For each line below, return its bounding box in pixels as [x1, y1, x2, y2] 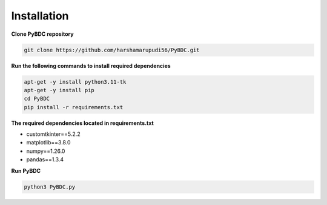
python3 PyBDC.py [24, 183, 76, 190]
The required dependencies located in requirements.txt [11, 119, 154, 127]
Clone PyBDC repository [11, 30, 74, 38]
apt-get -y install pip [24, 87, 95, 93]
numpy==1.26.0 [26, 147, 65, 155]
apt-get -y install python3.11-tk [24, 78, 127, 85]
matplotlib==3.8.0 [26, 139, 71, 146]
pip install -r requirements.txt [24, 104, 124, 110]
